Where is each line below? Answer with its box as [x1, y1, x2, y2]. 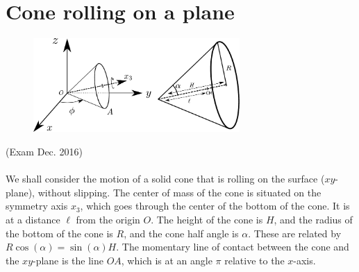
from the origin [76, 212, 140, 226]
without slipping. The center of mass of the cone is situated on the [37, 185, 322, 199]
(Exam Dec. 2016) [6, 144, 83, 158]
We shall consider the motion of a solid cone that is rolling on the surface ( [6, 171, 325, 186]
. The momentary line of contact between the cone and [116, 239, 349, 254]
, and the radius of [274, 212, 353, 226]
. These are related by [248, 226, 342, 240]
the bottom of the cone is [6, 226, 113, 240]
